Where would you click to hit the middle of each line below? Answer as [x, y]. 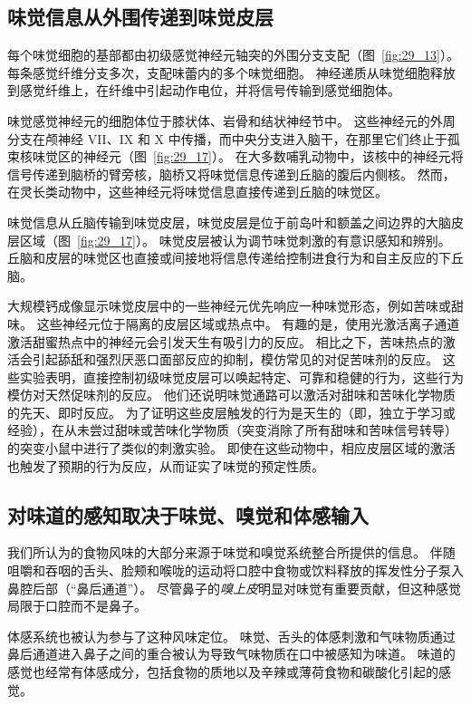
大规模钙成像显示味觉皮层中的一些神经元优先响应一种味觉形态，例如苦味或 [229, 306]
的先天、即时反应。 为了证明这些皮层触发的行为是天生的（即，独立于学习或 [231, 412]
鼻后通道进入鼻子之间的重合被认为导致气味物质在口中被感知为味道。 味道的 [231, 654]
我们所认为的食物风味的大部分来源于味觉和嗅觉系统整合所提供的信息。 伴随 [231, 552]
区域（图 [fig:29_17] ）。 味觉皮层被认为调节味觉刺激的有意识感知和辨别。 [235, 240]
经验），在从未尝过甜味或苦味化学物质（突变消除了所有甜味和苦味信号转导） [232, 430]
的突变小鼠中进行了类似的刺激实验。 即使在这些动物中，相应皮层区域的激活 [231, 448]
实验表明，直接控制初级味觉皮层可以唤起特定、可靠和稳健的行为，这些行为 [241, 377]
